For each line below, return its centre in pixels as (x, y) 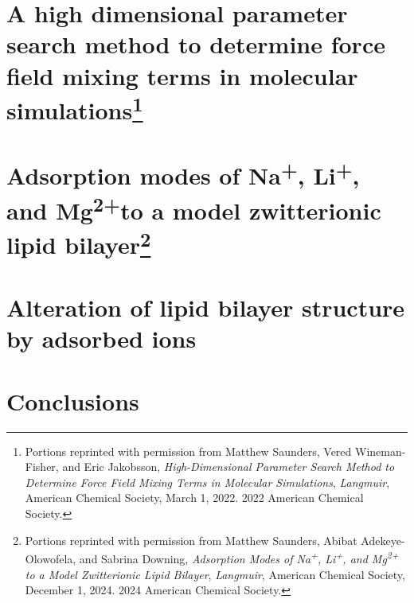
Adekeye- (383, 540)
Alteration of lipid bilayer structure (206, 307)
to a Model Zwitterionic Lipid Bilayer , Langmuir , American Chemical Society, (215, 574)
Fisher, (42, 467)
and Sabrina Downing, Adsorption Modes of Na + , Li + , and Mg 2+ (239, 557)
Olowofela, (51, 558)
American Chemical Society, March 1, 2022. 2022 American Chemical (194, 498)
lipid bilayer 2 (79, 243)
